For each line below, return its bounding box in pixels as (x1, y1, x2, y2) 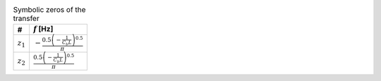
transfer (13, 14, 40, 24)
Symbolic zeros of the (13, 5, 86, 15)
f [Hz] (32, 24, 54, 34)
